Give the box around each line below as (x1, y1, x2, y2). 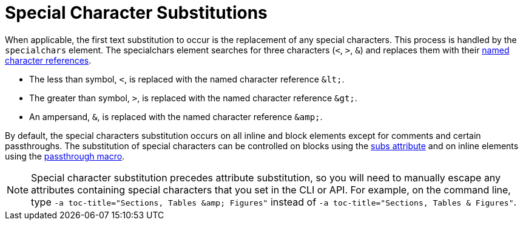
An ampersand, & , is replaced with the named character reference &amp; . (29, 111, 323, 122)
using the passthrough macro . (5, 150, 125, 161)
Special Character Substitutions (5, 2, 268, 23)
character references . (5, 55, 92, 65)
